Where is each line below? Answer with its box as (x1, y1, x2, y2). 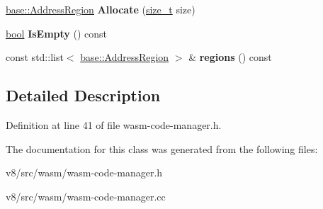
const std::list (6, 50, 64, 64)
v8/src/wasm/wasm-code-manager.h (6, 165, 163, 180)
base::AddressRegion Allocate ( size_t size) (6, 2, 195, 16)
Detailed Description (6, 84, 161, 106)
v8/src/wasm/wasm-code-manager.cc (6, 188, 166, 203)
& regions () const (188, 50, 272, 64)
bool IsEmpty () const (6, 26, 108, 40)
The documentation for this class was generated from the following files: (6, 141, 318, 156)
